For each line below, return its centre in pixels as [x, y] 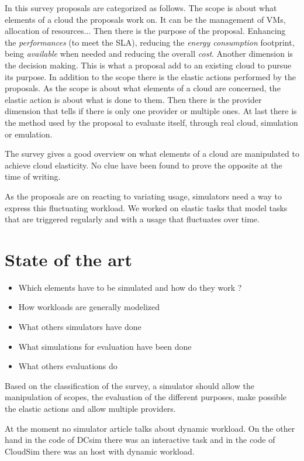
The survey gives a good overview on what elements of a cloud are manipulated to [152, 154]
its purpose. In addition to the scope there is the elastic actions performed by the [150, 76]
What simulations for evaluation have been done [105, 346]
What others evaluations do [68, 366]
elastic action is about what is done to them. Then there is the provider [133, 99]
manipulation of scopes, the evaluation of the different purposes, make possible [146, 397]
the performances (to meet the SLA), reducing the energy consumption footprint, [150, 42]
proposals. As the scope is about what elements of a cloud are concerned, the [143, 88]
